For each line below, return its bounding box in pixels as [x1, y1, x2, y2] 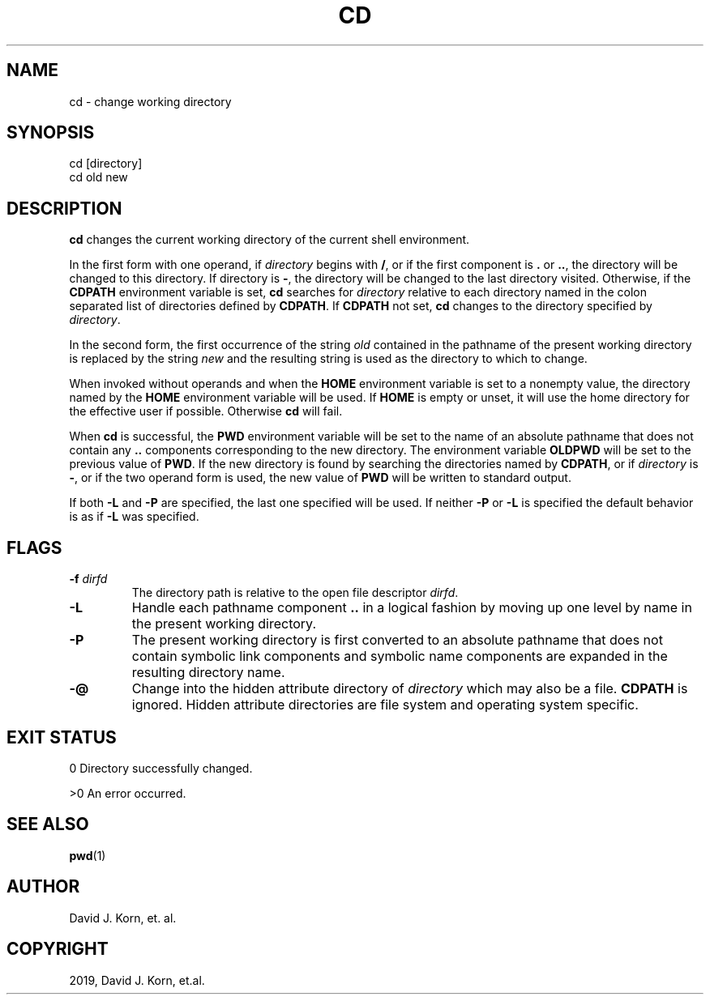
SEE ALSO [6, 814, 89, 835]
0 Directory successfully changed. [69, 760, 253, 775]
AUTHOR [6, 876, 80, 897]
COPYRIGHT [6, 939, 109, 960]
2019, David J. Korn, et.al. [69, 973, 205, 987]
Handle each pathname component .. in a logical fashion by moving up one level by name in [131, 599, 692, 616]
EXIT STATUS [6, 726, 117, 748]
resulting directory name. [131, 664, 285, 681]
